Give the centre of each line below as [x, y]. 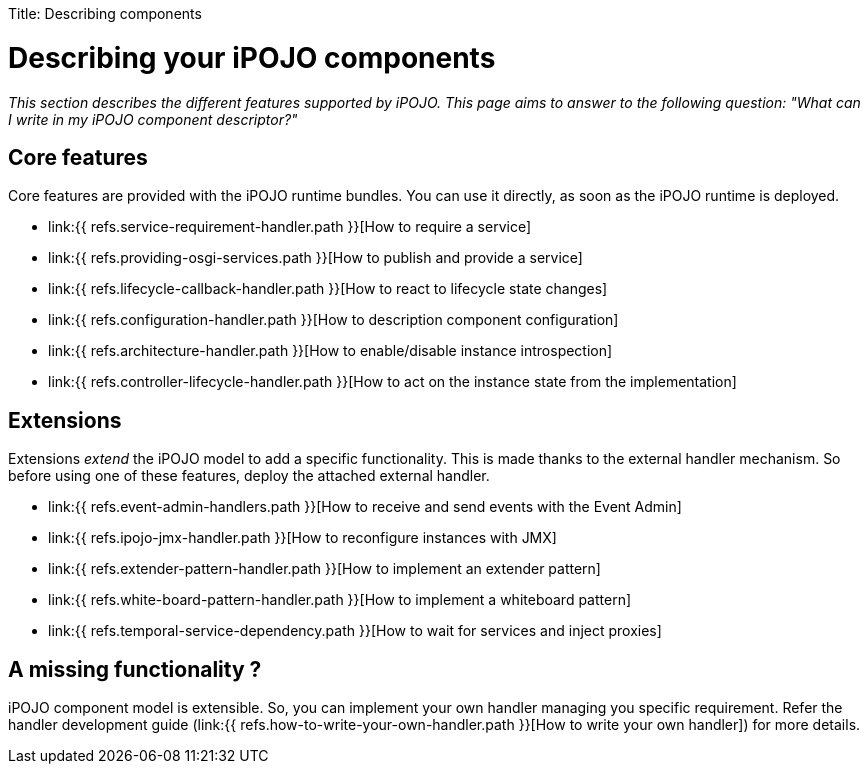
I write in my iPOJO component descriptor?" [153, 119]
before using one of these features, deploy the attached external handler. [249, 476]
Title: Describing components [105, 13]
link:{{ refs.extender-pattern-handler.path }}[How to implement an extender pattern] [324, 569]
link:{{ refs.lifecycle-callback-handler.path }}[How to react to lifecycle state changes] [328, 289]
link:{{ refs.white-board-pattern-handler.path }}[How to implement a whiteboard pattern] [340, 600]
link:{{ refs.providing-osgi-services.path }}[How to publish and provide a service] [315, 258]
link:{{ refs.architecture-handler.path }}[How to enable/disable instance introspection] [330, 351]
